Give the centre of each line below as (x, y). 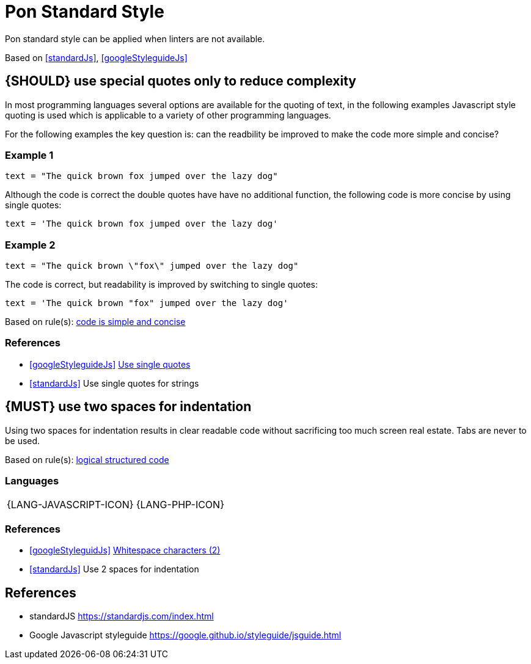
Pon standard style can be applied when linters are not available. (135, 38)
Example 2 (30, 245)
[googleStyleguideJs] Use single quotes (110, 364)
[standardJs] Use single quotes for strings (114, 383)
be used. (23, 440)
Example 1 (29, 155)
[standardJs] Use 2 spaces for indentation (114, 569)
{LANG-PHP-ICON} (180, 505)
